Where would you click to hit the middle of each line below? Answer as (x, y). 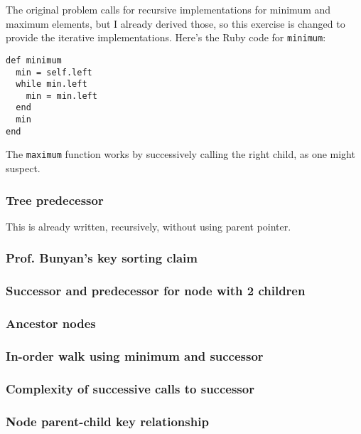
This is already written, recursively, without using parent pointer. (149, 226)
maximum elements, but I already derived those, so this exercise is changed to (176, 23)
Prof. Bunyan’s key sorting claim (102, 258)
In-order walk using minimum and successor (135, 355)
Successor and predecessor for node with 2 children (156, 291)
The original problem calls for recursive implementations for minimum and (168, 9)
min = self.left (54, 72)
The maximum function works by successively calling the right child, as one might (180, 154)
